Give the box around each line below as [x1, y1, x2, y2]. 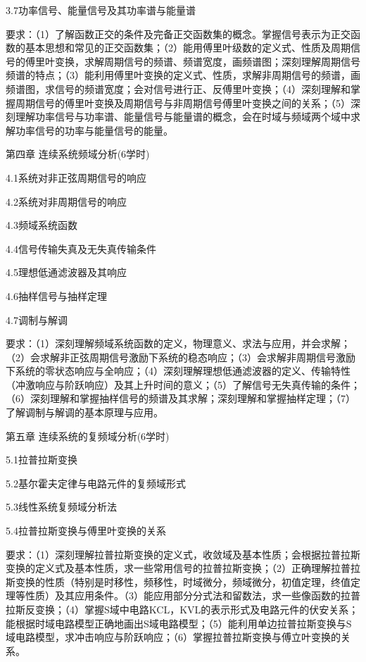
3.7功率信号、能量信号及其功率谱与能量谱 [6, 3, 196, 17]
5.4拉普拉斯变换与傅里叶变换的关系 [6, 523, 166, 538]
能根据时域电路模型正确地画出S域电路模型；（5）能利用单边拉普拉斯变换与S [6, 616, 352, 630]
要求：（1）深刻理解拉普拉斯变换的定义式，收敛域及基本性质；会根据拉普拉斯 [6, 547, 360, 561]
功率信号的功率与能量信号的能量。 [15, 123, 173, 137]
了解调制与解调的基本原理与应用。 [6, 405, 163, 420]
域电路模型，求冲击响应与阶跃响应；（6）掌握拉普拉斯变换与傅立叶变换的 [6, 630, 341, 644]
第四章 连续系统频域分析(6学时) [6, 146, 150, 161]
